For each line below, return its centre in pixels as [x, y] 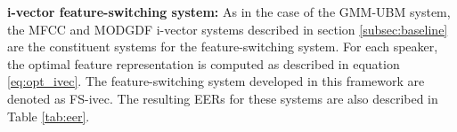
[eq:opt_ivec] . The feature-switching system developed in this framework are [216, 81]
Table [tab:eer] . [49, 116]
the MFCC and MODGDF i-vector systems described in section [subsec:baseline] [228, 29]
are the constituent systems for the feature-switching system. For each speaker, [223, 47]
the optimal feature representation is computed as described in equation [204, 63]
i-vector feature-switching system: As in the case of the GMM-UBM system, [229, 12]
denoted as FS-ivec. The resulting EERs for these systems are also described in [223, 98]
